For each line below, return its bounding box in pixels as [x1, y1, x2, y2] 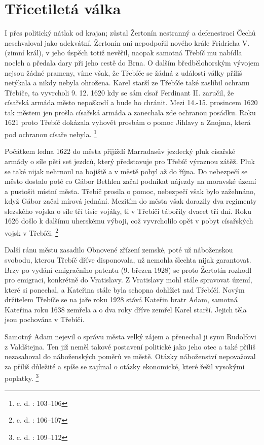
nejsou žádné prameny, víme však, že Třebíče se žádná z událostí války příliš [5, 67, 242, 78]
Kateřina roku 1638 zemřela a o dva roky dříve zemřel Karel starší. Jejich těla [5, 304, 247, 314]
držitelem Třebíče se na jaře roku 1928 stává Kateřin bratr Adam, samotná [5, 294, 238, 305]
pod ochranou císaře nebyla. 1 [5, 128, 97, 139]
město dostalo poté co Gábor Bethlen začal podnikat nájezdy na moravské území [5, 176, 256, 186]
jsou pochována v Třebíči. [5, 314, 85, 325]
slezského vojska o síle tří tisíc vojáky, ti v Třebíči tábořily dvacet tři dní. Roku [5, 205, 251, 216]
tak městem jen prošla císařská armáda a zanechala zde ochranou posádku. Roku [5, 107, 256, 117]
